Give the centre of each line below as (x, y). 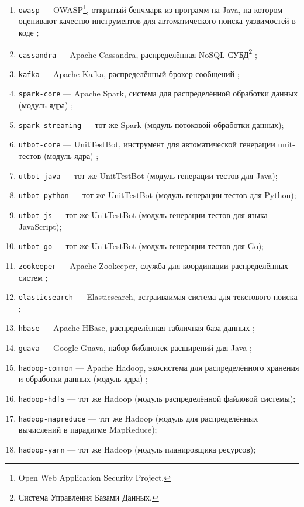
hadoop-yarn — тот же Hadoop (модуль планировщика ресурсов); (137, 449)
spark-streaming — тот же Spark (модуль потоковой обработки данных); (151, 124)
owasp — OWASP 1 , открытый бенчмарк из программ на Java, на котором (151, 8)
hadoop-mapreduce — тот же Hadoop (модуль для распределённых (138, 418)
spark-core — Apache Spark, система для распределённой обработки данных (158, 93)
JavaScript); (40, 226)
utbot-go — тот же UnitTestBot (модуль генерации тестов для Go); (141, 246)
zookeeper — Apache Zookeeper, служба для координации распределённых (153, 265)
